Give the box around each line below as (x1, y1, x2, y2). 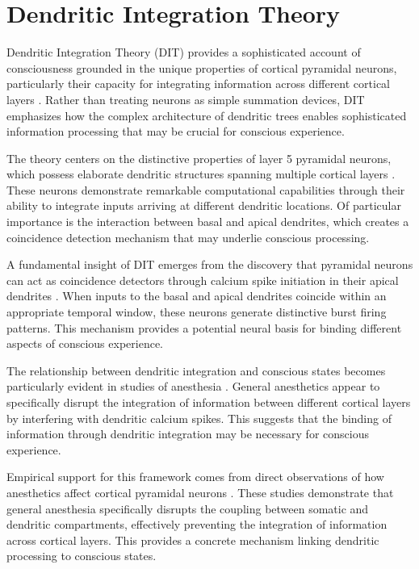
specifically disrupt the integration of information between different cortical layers (6, 394, 411, 410)
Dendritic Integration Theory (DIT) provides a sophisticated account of (6, 44, 361, 61)
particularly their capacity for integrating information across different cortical (6, 75, 390, 92)
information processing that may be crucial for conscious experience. (6, 123, 345, 140)
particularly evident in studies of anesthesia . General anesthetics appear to (6, 378, 380, 395)
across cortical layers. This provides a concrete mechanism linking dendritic (6, 531, 379, 548)
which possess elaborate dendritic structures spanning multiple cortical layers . (6, 165, 396, 182)
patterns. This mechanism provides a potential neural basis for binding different (6, 319, 402, 336)
